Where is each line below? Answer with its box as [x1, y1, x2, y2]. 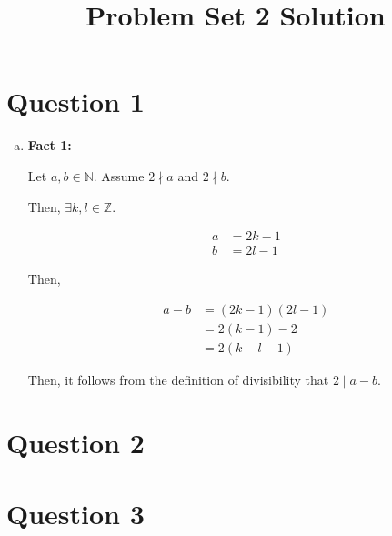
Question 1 [6, 83, 145, 120]
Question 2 [6, 423, 145, 460]
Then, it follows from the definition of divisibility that [27, 369, 329, 389]
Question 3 [6, 495, 145, 531]
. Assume [93, 166, 145, 185]
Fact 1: [27, 136, 72, 155]
